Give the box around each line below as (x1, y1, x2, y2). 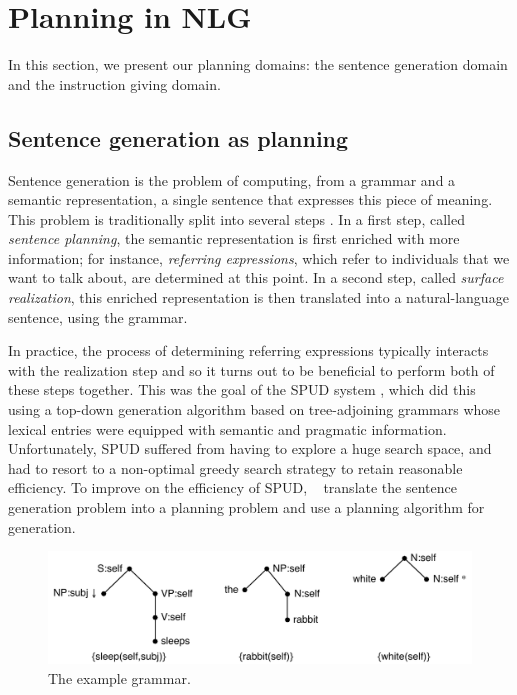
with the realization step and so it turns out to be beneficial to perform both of (8, 359, 495, 380)
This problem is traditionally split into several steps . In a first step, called (8, 208, 465, 229)
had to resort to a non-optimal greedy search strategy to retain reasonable (8, 457, 463, 478)
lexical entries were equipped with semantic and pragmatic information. (8, 418, 447, 439)
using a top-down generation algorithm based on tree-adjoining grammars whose (8, 399, 501, 420)
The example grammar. (48, 667, 191, 688)
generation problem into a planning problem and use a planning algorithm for (8, 497, 485, 518)
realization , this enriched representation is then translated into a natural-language (8, 287, 509, 308)
